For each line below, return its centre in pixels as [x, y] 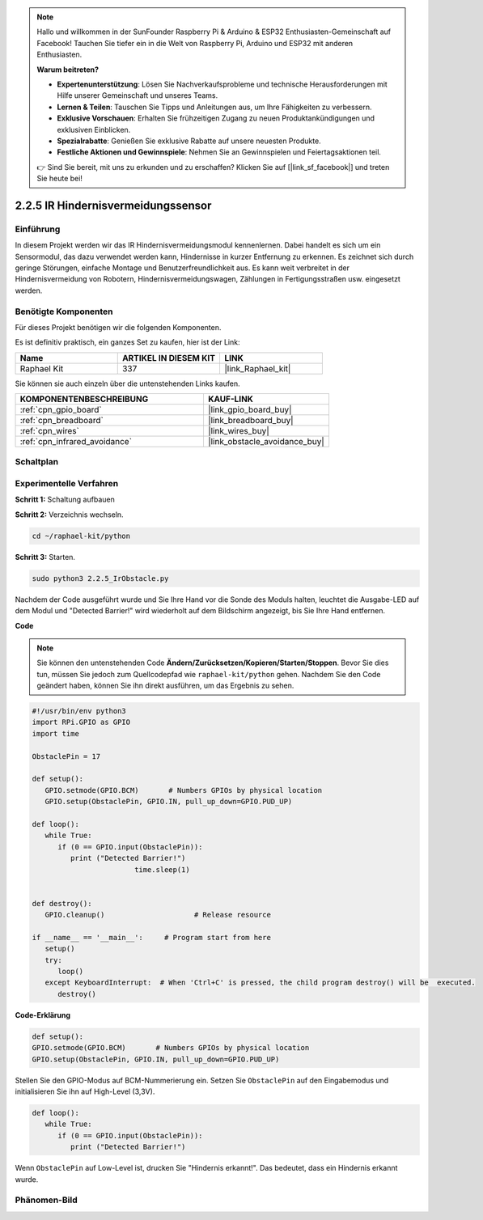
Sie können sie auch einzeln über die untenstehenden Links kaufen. [127, 383]
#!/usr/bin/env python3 [79, 711]
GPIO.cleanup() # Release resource [158, 915]
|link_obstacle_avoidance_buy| [266, 442]
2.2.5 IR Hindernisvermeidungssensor [113, 205]
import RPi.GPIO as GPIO [81, 722]
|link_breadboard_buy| [251, 421]
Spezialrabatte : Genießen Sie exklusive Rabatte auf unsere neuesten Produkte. [189, 141]
